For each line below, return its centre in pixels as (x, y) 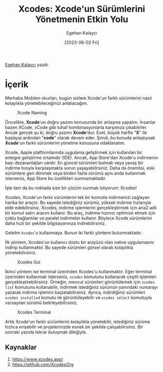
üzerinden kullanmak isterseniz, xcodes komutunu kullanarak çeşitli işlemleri (81, 277)
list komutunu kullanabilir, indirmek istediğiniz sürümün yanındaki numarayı (81, 287)
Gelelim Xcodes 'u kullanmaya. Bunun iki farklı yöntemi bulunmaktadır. (74, 233)
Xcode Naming (32, 112)
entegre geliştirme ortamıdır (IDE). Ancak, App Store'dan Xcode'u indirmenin (81, 157)
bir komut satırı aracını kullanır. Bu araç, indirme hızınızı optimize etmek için (80, 213)
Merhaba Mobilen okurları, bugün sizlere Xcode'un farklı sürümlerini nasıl (78, 98)
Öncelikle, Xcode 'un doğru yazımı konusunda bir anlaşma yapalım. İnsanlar (81, 122)
